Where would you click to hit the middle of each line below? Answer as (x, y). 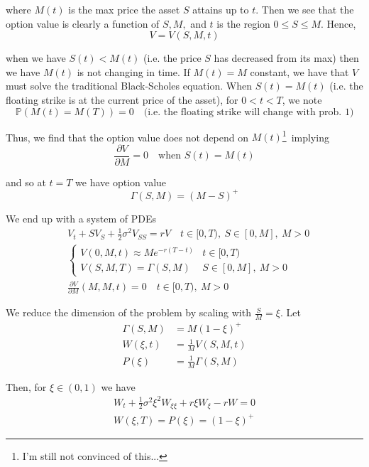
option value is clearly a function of (83, 23)
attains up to (221, 9)
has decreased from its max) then (286, 58)
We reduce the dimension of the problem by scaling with (128, 312)
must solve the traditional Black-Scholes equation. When (129, 86)
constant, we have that (299, 71)
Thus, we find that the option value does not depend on (127, 137)
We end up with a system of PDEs (81, 218)
